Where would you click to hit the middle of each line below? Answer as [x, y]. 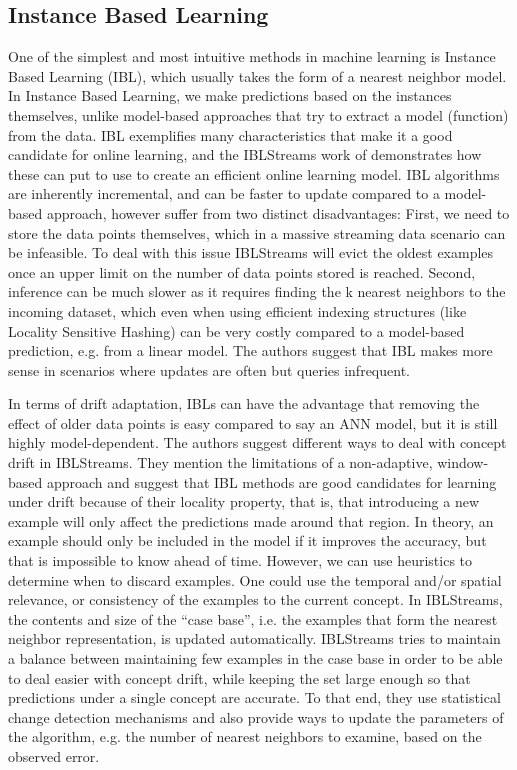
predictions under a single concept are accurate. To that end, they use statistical [254, 697]
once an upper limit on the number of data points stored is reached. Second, [242, 271]
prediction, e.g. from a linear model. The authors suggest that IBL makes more [250, 350]
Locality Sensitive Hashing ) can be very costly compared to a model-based [236, 330]
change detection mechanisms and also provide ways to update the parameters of [256, 716]
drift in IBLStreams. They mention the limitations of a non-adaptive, [220, 462]
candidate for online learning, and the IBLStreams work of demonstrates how [245, 154]
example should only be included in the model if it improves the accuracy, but [247, 540]
